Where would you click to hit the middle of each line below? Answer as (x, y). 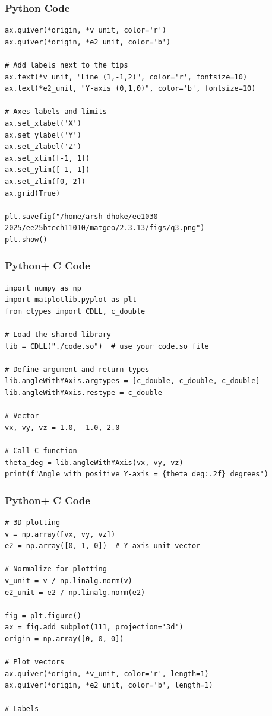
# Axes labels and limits (56, 112)
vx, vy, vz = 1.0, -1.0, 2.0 (62, 427)
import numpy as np (43, 288)
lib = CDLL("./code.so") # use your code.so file (107, 346)
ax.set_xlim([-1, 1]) (48, 158)
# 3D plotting (33, 523)
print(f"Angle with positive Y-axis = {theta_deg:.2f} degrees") (137, 474)
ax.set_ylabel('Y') (43, 135)
